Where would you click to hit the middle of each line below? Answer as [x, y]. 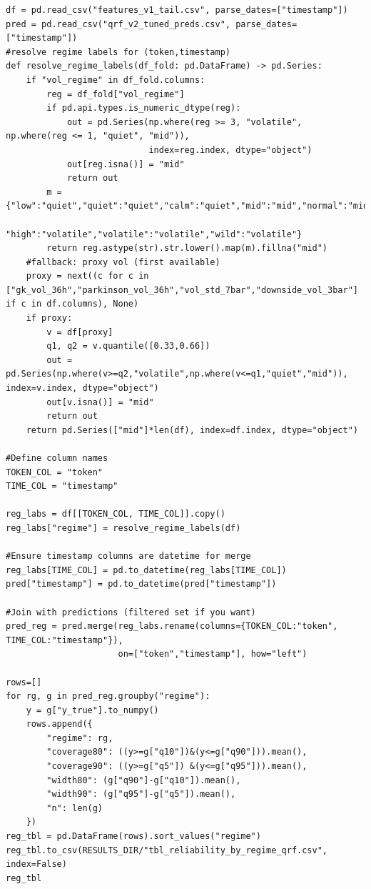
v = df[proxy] [80, 332]
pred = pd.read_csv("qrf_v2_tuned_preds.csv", [118, 24]
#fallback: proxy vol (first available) [123, 262]
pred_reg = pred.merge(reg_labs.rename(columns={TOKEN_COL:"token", [172, 626]
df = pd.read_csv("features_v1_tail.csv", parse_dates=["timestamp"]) [177, 10]
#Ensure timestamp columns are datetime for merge [128, 556]
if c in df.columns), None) [72, 304]
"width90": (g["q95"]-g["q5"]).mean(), [141, 794]
